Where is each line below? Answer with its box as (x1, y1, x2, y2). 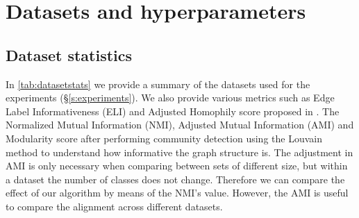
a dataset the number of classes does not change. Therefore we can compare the (6, 171, 345, 186)
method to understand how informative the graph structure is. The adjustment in (6, 144, 353, 159)
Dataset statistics (6, 44, 133, 65)
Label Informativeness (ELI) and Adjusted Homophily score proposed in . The (6, 103, 340, 118)
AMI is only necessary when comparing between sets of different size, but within (6, 158, 348, 173)
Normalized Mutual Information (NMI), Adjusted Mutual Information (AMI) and (6, 117, 354, 132)
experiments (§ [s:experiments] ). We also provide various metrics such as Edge (6, 90, 335, 105)
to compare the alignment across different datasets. (6, 199, 223, 213)
